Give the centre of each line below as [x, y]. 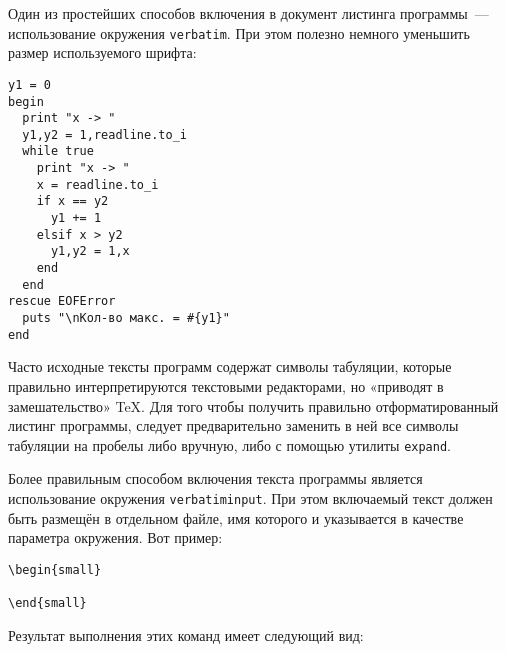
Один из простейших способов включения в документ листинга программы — [248, 13]
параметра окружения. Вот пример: [115, 537]
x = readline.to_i [97, 184]
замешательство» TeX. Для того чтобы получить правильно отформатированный [253, 405]
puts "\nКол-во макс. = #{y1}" [126, 318]
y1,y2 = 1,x [90, 251]
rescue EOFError [62, 301]
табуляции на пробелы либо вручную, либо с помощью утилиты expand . [229, 444]
